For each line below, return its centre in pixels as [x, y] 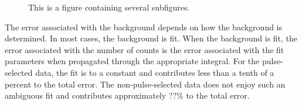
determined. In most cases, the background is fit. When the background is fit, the [151, 38]
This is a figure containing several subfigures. [109, 7]
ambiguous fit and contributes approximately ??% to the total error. [127, 95]
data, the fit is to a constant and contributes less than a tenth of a [155, 72]
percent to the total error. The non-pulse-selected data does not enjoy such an [145, 84]
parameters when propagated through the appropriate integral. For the [132, 61]
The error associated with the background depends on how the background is [144, 27]
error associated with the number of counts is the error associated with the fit [145, 49]
